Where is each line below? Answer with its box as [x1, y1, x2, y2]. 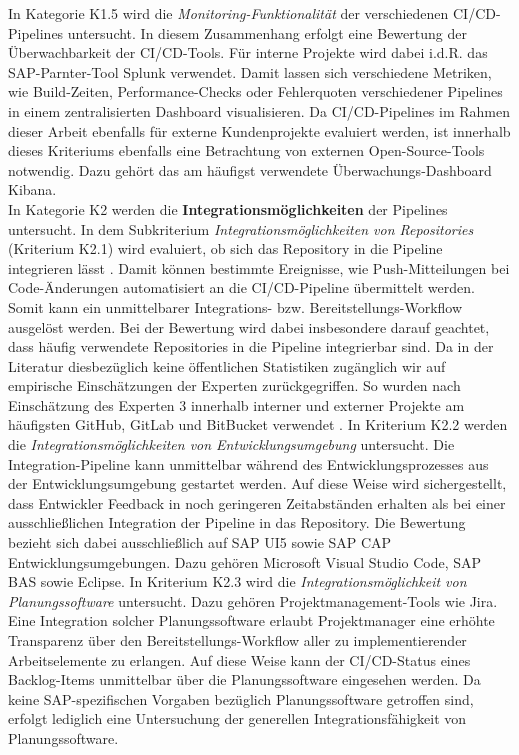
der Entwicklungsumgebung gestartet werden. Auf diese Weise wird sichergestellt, [8, 473, 507, 494]
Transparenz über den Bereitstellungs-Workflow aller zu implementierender [8, 630, 467, 650]
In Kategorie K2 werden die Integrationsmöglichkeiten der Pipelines [8, 198, 448, 219]
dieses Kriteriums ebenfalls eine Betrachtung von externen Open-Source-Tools [8, 140, 485, 161]
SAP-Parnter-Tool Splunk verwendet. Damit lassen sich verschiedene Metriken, [8, 61, 492, 82]
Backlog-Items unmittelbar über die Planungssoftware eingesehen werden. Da [8, 669, 481, 690]
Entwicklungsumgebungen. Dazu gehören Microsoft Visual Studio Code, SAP [8, 551, 482, 572]
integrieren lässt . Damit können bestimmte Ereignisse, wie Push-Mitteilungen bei [8, 257, 510, 278]
